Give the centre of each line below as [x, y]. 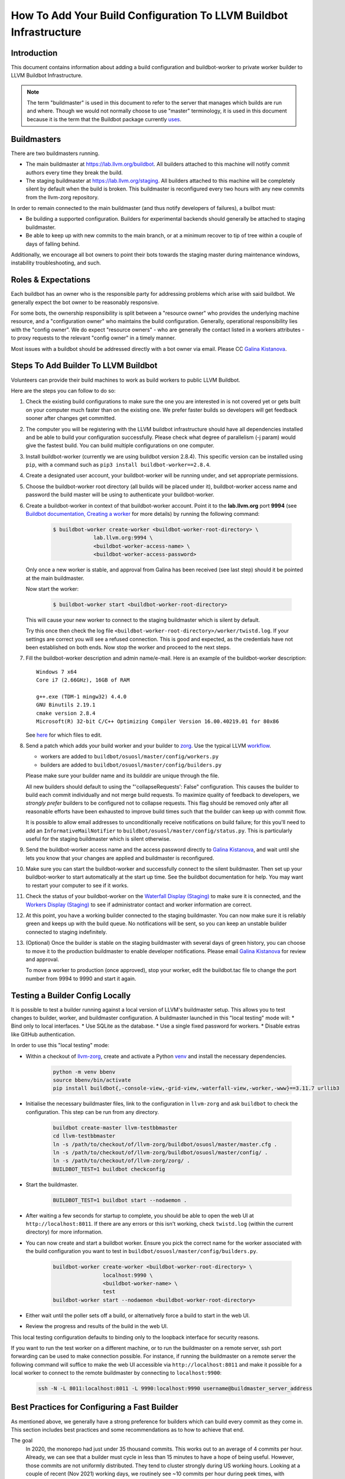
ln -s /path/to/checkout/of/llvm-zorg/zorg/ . [121, 1161]
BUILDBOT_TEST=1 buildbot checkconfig [109, 1169]
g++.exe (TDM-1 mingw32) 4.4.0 [82, 697]
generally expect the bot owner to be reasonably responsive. [85, 302]
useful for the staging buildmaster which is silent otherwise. [98, 839]
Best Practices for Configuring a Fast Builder [95, 1407]
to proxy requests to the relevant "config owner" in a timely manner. [94, 338]
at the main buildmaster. [55, 578]
